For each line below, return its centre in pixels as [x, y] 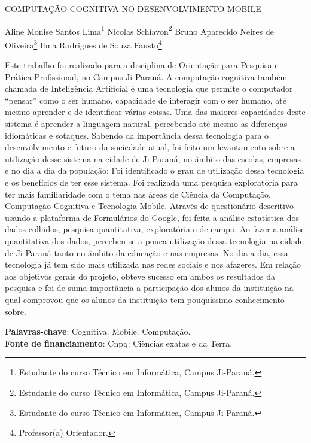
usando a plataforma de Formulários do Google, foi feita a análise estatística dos [152, 217]
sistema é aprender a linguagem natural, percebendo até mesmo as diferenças [146, 124]
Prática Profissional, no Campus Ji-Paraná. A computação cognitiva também [146, 76]
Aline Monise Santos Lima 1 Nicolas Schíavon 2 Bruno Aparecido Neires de [139, 30]
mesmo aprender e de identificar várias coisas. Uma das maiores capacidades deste [155, 112]
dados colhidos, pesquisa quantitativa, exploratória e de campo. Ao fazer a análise [155, 229]
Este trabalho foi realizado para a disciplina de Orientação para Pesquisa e [142, 65]
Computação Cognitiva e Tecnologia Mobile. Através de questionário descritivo [149, 206]
